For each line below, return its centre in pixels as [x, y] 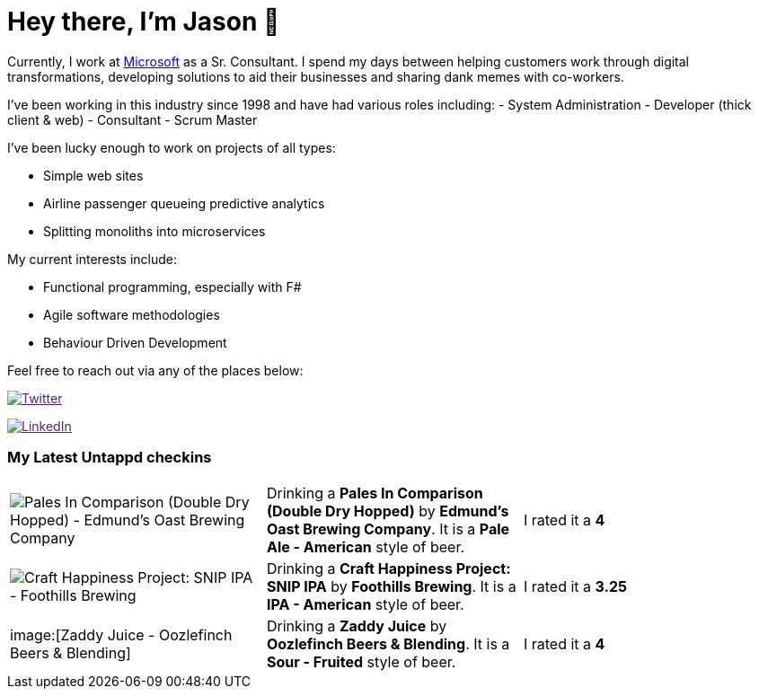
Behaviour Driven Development [135, 342]
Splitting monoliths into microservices [154, 231]
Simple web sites [93, 175]
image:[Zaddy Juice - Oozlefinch [121, 634]
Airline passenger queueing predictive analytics [184, 203]
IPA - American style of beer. [365, 604]
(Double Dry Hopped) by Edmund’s [388, 511]
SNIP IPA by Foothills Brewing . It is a [391, 586]
